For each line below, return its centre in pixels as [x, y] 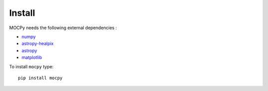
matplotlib [32, 57]
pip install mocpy [40, 78]
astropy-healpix [38, 44]
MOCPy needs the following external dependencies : [63, 28]
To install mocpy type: [32, 66]
